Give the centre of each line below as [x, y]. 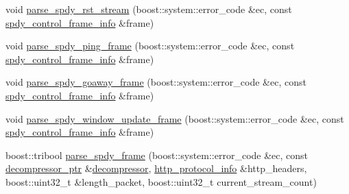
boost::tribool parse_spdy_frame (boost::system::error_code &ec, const [157, 155]
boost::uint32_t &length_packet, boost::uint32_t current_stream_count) [161, 181]
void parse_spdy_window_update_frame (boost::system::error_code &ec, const [175, 118]
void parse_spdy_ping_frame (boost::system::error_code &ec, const [150, 46]
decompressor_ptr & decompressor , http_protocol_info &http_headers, [156, 168]
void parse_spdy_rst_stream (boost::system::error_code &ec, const [149, 9]
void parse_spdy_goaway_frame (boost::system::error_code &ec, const [156, 82]
